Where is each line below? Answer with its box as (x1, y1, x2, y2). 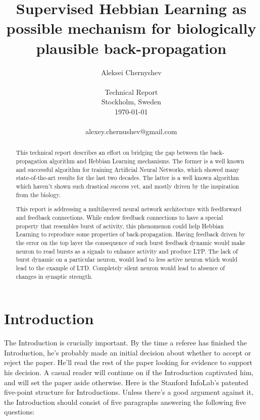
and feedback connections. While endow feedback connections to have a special (16, 213, 223, 221)
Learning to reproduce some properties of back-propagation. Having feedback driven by (16, 230, 245, 238)
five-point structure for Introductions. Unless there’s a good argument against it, (4, 387, 253, 397)
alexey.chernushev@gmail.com (85, 126, 177, 137)
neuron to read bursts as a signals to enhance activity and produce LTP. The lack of (16, 247, 238, 255)
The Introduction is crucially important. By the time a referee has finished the (4, 337, 247, 348)
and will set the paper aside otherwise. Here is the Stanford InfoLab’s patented (4, 377, 248, 387)
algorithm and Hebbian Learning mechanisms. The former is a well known (49, 157, 244, 165)
